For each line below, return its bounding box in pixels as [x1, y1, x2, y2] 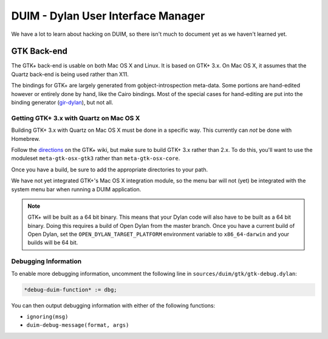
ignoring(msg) [26, 313, 69, 320]
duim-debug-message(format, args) [26, 322, 129, 329]
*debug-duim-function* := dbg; [24, 286, 118, 293]
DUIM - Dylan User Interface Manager [11, 9, 205, 22]
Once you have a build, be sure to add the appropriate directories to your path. [11, 166, 208, 173]
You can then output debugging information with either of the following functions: [11, 301, 216, 309]
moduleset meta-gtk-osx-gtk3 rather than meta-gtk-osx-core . [11, 155, 180, 162]
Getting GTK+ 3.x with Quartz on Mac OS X [11, 114, 140, 122]
